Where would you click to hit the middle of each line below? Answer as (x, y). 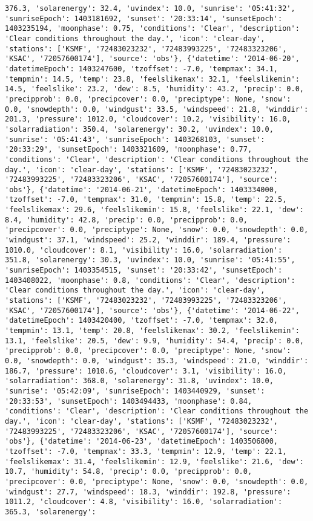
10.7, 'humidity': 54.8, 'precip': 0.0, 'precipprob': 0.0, (129, 472)
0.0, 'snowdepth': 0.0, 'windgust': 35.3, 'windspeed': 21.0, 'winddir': (157, 361)
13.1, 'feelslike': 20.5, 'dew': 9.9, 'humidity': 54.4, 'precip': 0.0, (154, 341)
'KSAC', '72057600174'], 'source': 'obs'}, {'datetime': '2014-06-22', (152, 310)
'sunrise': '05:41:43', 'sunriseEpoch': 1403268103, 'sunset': (135, 139)
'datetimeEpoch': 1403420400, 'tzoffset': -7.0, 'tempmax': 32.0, (142, 321)
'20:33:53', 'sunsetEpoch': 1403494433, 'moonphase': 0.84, (129, 401)
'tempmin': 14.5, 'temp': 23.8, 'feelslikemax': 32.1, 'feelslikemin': (152, 79)
